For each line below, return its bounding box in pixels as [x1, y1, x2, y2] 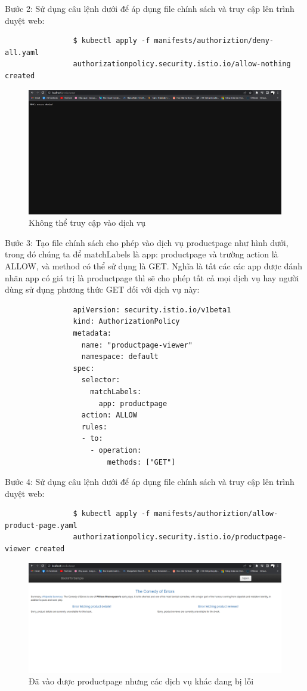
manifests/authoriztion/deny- [154, 36, 274, 45]
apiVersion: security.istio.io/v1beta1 [73, 305, 231, 314]
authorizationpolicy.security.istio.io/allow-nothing [73, 60, 291, 69]
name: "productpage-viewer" [81, 340, 193, 349]
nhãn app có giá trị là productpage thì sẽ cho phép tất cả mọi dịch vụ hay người [5, 271, 299, 284]
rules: [81, 422, 107, 431]
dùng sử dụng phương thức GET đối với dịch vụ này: [5, 283, 200, 296]
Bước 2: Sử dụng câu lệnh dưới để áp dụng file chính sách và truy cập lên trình [5, 2, 294, 14]
